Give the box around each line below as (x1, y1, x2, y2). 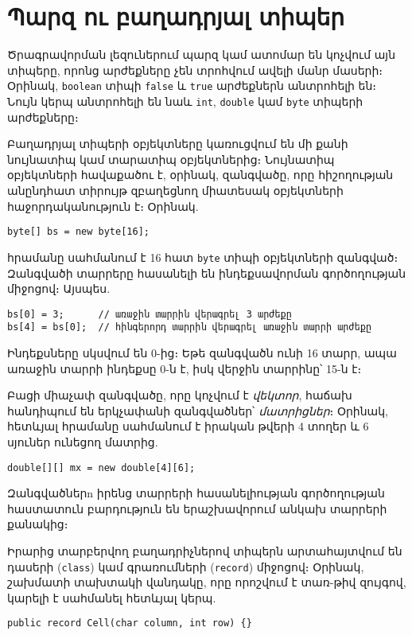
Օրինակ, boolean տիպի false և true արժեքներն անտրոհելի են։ (7, 77, 377, 94)
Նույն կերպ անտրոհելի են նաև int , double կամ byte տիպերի (7, 92, 363, 109)
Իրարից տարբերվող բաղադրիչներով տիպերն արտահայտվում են (7, 543, 402, 559)
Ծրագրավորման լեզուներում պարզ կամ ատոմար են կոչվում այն (7, 46, 396, 63)
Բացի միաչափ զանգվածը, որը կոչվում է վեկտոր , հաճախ (7, 387, 352, 403)
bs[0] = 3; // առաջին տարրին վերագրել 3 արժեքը (7, 308, 292, 320)
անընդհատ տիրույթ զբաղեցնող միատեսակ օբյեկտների (7, 182, 344, 198)
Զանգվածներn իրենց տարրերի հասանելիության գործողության (7, 485, 385, 501)
